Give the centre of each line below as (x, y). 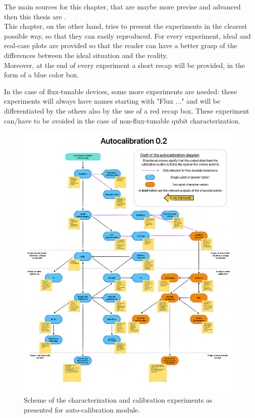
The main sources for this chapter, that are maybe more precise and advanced (123, 6)
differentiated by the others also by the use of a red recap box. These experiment (127, 110)
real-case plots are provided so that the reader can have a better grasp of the (121, 45)
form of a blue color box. (42, 75)
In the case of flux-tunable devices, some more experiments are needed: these (121, 91)
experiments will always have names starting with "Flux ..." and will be (112, 101)
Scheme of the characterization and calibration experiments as (118, 400)
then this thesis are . (35, 16)
